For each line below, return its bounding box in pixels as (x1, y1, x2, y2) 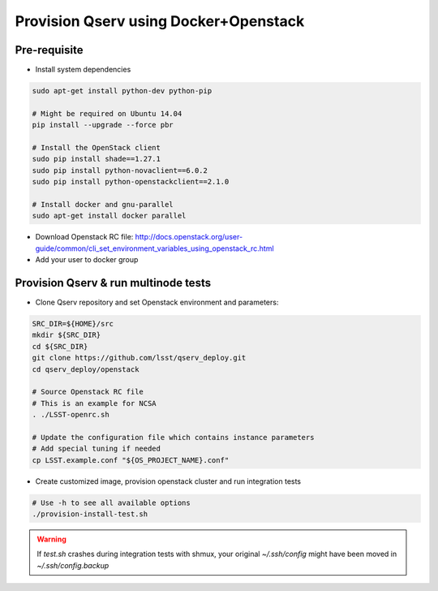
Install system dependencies (35, 65, 131, 75)
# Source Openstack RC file (32, 387, 144, 397)
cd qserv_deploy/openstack (32, 365, 140, 373)
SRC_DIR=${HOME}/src (32, 319, 114, 328)
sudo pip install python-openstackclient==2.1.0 (32, 177, 230, 187)
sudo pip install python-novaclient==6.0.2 (32, 166, 208, 175)
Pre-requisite (15, 43, 84, 57)
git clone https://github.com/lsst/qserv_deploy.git (32, 353, 247, 363)
